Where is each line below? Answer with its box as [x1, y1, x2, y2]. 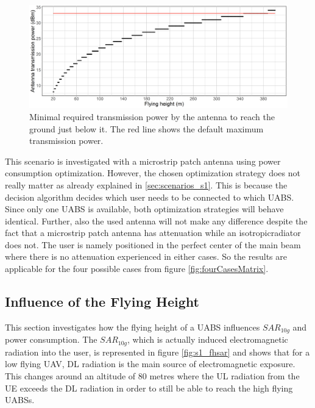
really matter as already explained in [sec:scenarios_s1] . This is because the [5, 178, 288, 191]
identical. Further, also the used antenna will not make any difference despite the [5, 214, 308, 227]
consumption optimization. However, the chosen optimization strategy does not [5, 166, 300, 179]
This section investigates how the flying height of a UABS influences [5, 320, 260, 333]
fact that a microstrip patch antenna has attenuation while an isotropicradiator [5, 226, 301, 239]
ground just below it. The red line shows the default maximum [29, 122, 264, 135]
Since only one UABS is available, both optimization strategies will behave [5, 202, 284, 215]
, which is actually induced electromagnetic [127, 333, 288, 346]
